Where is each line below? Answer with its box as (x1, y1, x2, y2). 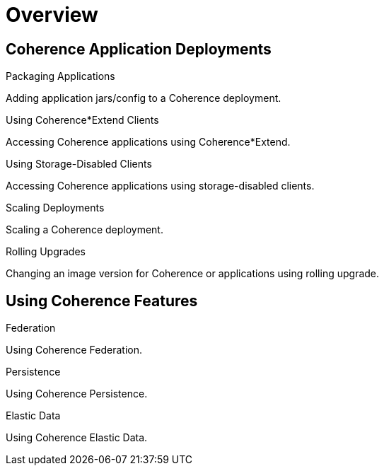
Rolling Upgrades (6, 245, 86, 258)
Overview (6, 3, 98, 27)
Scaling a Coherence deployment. (6, 223, 163, 236)
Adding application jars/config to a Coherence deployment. (6, 92, 281, 105)
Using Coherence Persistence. (6, 388, 148, 400)
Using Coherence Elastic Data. (6, 431, 148, 444)
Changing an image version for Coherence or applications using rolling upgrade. (6, 267, 380, 280)
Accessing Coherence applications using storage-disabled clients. (6, 180, 315, 192)
